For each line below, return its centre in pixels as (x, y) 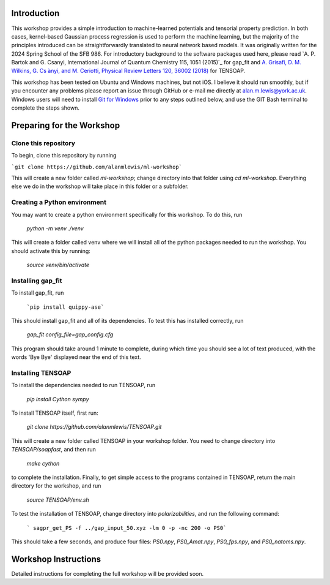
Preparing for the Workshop (66, 125)
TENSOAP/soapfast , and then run (53, 450)
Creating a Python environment (59, 202)
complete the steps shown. (45, 108)
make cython (43, 463)
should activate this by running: (51, 251)
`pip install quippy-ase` (65, 307)
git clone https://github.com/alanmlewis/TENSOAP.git (94, 427)
